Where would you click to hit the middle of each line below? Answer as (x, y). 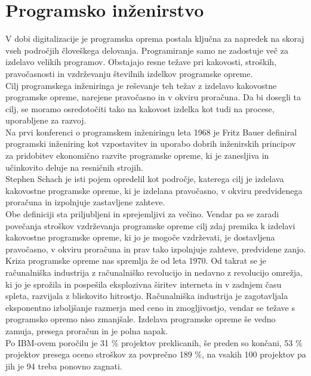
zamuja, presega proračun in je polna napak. (87, 330)
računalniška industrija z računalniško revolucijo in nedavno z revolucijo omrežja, (154, 272)
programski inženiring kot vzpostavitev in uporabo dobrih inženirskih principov (151, 144)
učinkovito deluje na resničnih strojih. (74, 167)
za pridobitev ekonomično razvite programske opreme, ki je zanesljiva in (137, 155)
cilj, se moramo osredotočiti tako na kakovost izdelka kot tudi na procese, (140, 108)
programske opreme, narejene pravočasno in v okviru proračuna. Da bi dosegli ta (153, 97)
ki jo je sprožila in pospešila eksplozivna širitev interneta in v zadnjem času (144, 284)
